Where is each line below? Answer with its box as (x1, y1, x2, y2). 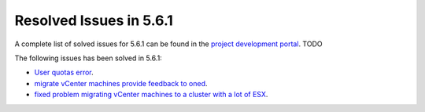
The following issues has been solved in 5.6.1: (14, 53, 163, 63)
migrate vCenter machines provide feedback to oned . (34, 78, 208, 88)
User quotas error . (34, 67, 94, 78)
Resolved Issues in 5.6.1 (14, 12, 173, 29)
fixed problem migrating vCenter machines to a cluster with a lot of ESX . (34, 90, 268, 99)
